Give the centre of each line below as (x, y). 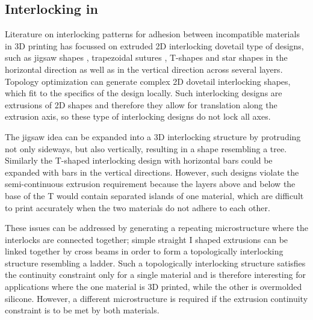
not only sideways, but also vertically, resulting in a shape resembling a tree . (146, 148)
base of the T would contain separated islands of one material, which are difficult (154, 195)
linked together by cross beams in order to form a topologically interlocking (144, 251)
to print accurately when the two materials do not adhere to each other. (138, 207)
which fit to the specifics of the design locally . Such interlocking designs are (144, 93)
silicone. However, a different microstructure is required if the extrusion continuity (156, 298)
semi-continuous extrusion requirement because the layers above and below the (150, 184)
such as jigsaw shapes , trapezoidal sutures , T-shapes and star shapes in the (146, 57)
